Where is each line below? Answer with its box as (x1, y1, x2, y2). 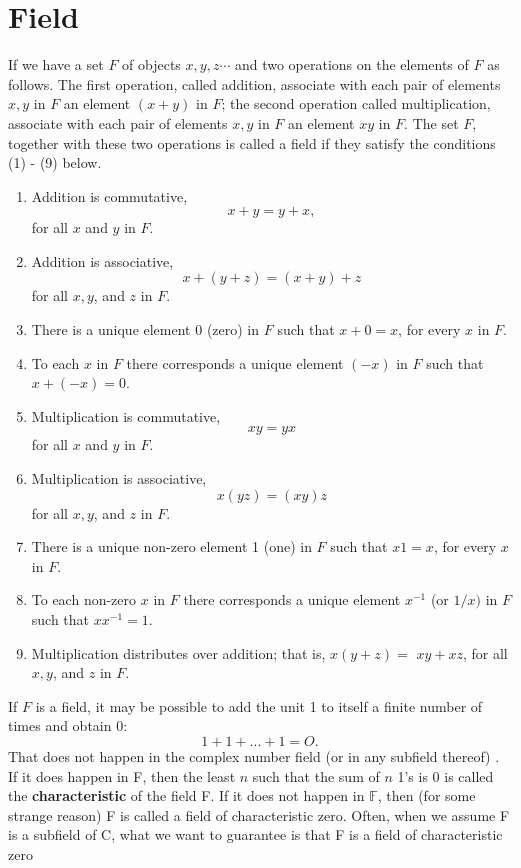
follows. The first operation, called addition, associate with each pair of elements (8, 73, 501, 94)
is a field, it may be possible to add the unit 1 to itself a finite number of (35, 695, 483, 716)
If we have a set (8, 54, 104, 75)
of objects (122, 54, 181, 75)
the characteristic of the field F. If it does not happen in (8, 785, 365, 806)
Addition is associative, (31, 250, 174, 271)
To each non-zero (31, 589, 137, 610)
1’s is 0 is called (397, 765, 494, 786)
